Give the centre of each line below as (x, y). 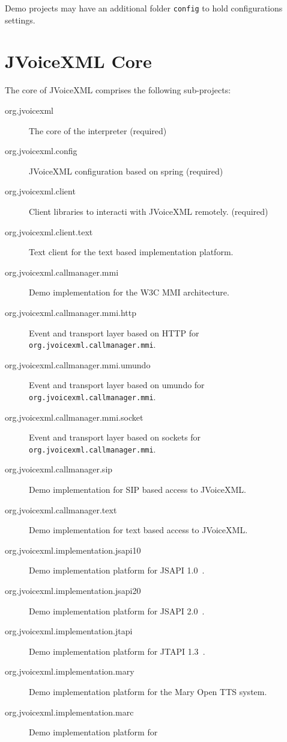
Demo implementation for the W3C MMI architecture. (129, 292)
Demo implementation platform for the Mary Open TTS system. (148, 691)
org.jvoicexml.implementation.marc (69, 712)
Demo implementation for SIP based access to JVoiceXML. (137, 490)
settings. (20, 20)
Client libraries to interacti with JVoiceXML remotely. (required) (149, 211)
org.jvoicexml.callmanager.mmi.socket (74, 417)
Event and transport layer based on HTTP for (114, 332)
